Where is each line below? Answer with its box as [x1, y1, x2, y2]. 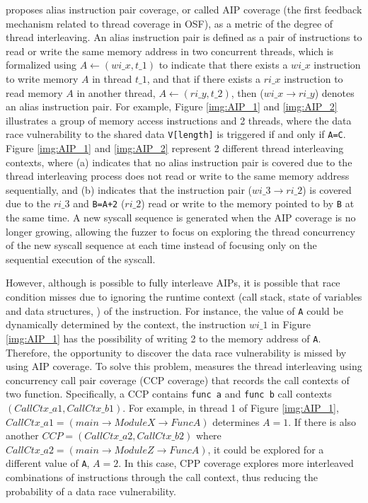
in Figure [271, 317, 311, 332]
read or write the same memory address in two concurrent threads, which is [6, 43, 334, 58]
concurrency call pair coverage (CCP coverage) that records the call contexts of [6, 372, 350, 387]
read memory [6, 85, 63, 100]
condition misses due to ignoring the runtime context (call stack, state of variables [6, 289, 362, 303]
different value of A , [6, 456, 90, 470]
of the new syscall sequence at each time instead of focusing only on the [6, 238, 317, 253]
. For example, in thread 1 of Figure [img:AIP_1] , [122, 400, 339, 415]
